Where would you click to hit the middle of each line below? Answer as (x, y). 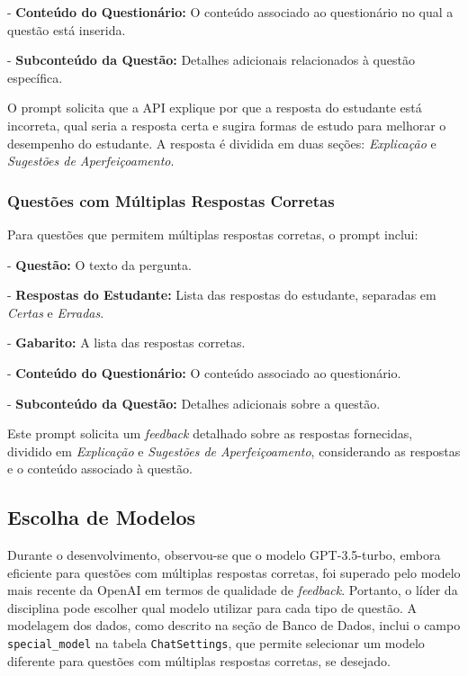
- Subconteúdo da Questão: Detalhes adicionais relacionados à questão (211, 60)
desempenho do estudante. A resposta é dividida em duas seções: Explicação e (222, 143)
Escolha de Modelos (102, 517)
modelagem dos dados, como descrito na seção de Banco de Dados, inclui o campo (234, 625)
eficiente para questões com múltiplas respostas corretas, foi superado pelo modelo (234, 572)
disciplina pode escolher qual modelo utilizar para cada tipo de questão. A (212, 607)
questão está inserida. (67, 29)
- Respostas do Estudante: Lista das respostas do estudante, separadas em (222, 295)
